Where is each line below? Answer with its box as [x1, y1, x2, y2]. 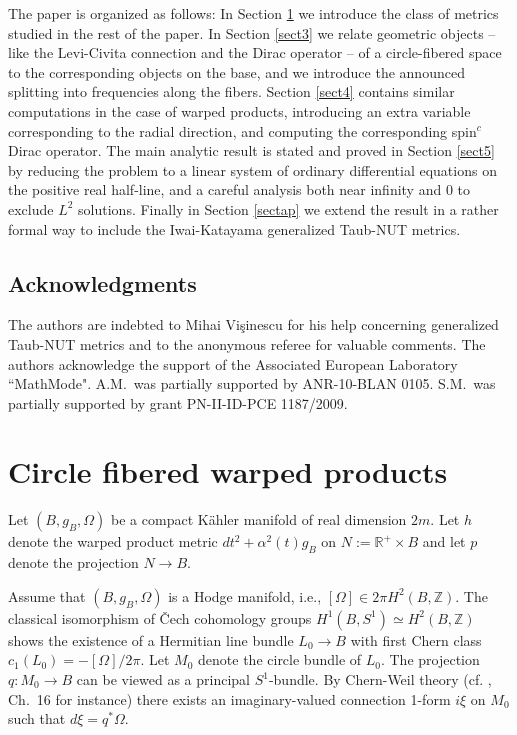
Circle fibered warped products [8, 451, 448, 492]
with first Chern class [350, 629, 482, 650]
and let [422, 531, 466, 552]
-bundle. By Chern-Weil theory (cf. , [268, 669, 492, 689]
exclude [8, 198, 54, 219]
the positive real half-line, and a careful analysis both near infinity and [8, 179, 442, 200]
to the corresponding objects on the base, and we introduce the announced [8, 61, 465, 82]
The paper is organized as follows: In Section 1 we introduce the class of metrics [8, 3, 499, 23]
